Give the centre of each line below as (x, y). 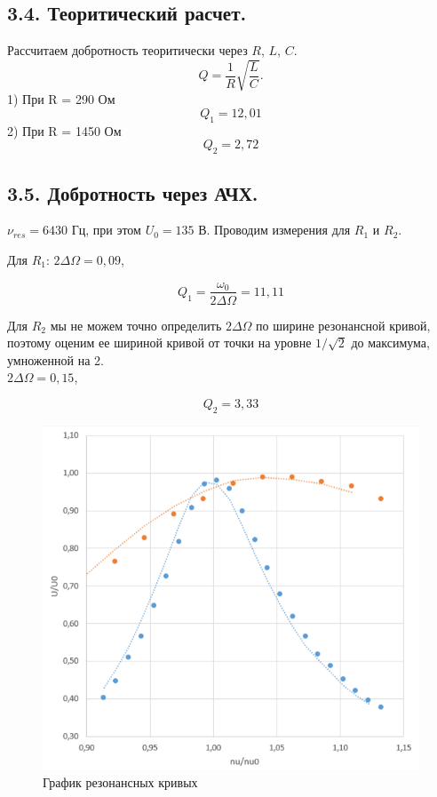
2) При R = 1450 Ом (64, 130)
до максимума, (390, 343)
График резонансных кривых (120, 781)
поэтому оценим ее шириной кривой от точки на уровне (159, 343)
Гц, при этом (106, 230)
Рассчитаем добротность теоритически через (127, 50)
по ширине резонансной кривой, (343, 325)
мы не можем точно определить (136, 325)
